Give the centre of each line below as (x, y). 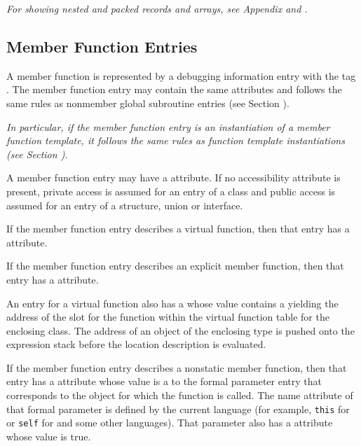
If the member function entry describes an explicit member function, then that (175, 266)
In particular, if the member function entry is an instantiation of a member (168, 126)
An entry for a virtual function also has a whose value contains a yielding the (172, 303)
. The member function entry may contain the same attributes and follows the (174, 89)
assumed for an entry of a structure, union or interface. (125, 205)
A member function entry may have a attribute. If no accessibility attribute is (173, 177)
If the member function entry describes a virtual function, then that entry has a (178, 229)
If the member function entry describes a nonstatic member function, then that (177, 367)
